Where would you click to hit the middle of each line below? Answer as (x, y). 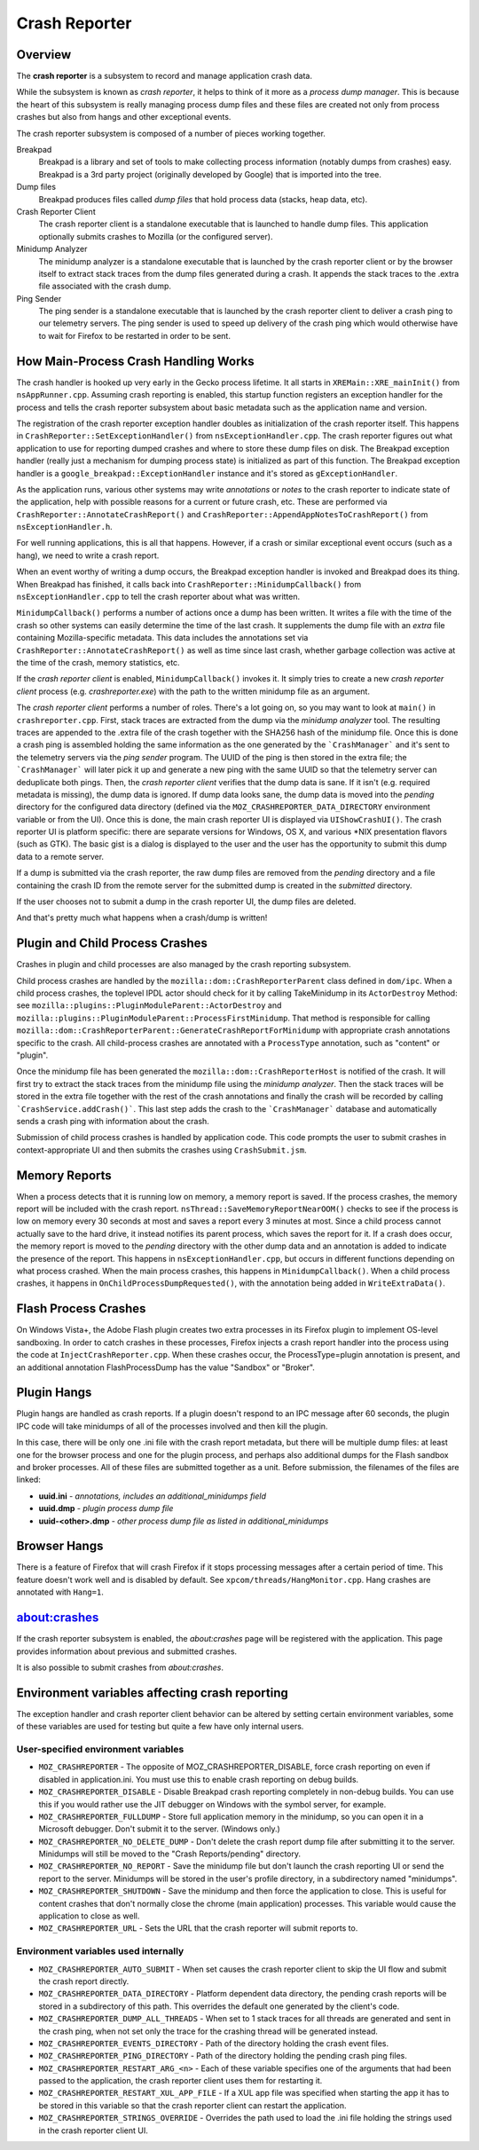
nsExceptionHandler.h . (64, 527)
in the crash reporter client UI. (93, 2130)
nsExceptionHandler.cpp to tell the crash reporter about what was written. (158, 597)
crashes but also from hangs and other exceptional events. (124, 117)
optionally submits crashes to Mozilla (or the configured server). (156, 236)
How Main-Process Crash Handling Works (135, 361)
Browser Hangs (60, 1546)
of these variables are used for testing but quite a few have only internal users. (160, 1727)
